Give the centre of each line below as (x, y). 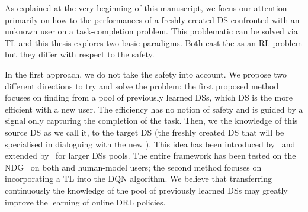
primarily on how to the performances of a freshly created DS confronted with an (152, 19)
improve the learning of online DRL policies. (85, 202)
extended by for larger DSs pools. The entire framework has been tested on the (150, 155)
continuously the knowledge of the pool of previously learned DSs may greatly (146, 190)
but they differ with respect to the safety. (80, 54)
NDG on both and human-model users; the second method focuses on (133, 167)
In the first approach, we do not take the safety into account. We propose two (146, 74)
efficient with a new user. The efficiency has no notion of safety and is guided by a (154, 109)
